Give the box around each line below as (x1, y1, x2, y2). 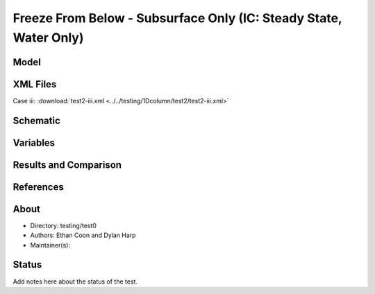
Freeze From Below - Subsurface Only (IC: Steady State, (12, 10, 342, 26)
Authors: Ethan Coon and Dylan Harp (30, 231, 136, 239)
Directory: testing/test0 (30, 221, 97, 230)
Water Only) (12, 30, 84, 45)
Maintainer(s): (30, 241, 71, 249)
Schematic (12, 114, 60, 126)
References (12, 181, 64, 193)
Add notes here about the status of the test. (12, 277, 138, 286)
